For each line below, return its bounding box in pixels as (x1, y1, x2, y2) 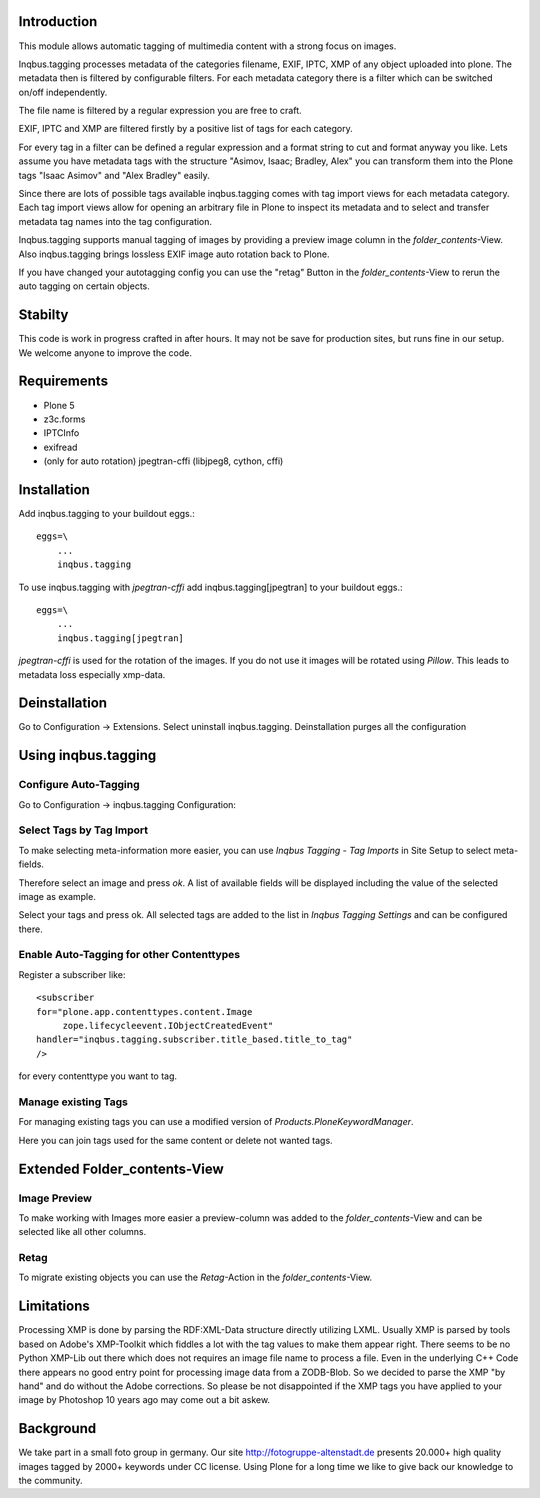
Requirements (18, 373, 109, 390)
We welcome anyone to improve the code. (18, 346, 192, 359)
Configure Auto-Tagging (18, 778, 140, 792)
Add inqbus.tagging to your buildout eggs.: (18, 508, 195, 520)
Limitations (18, 1298, 90, 1315)
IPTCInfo (43, 427, 80, 439)
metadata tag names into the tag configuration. (18, 215, 213, 227)
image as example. (18, 890, 97, 902)
